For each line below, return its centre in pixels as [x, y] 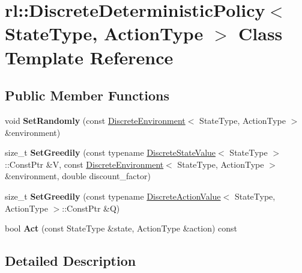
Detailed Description [71, 261]
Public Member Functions [87, 95]
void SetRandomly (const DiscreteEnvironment [95, 120]
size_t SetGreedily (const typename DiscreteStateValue [110, 152]
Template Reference [89, 57]
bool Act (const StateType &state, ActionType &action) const [121, 228]
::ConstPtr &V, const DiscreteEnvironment [84, 164]
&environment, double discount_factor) [78, 176]
